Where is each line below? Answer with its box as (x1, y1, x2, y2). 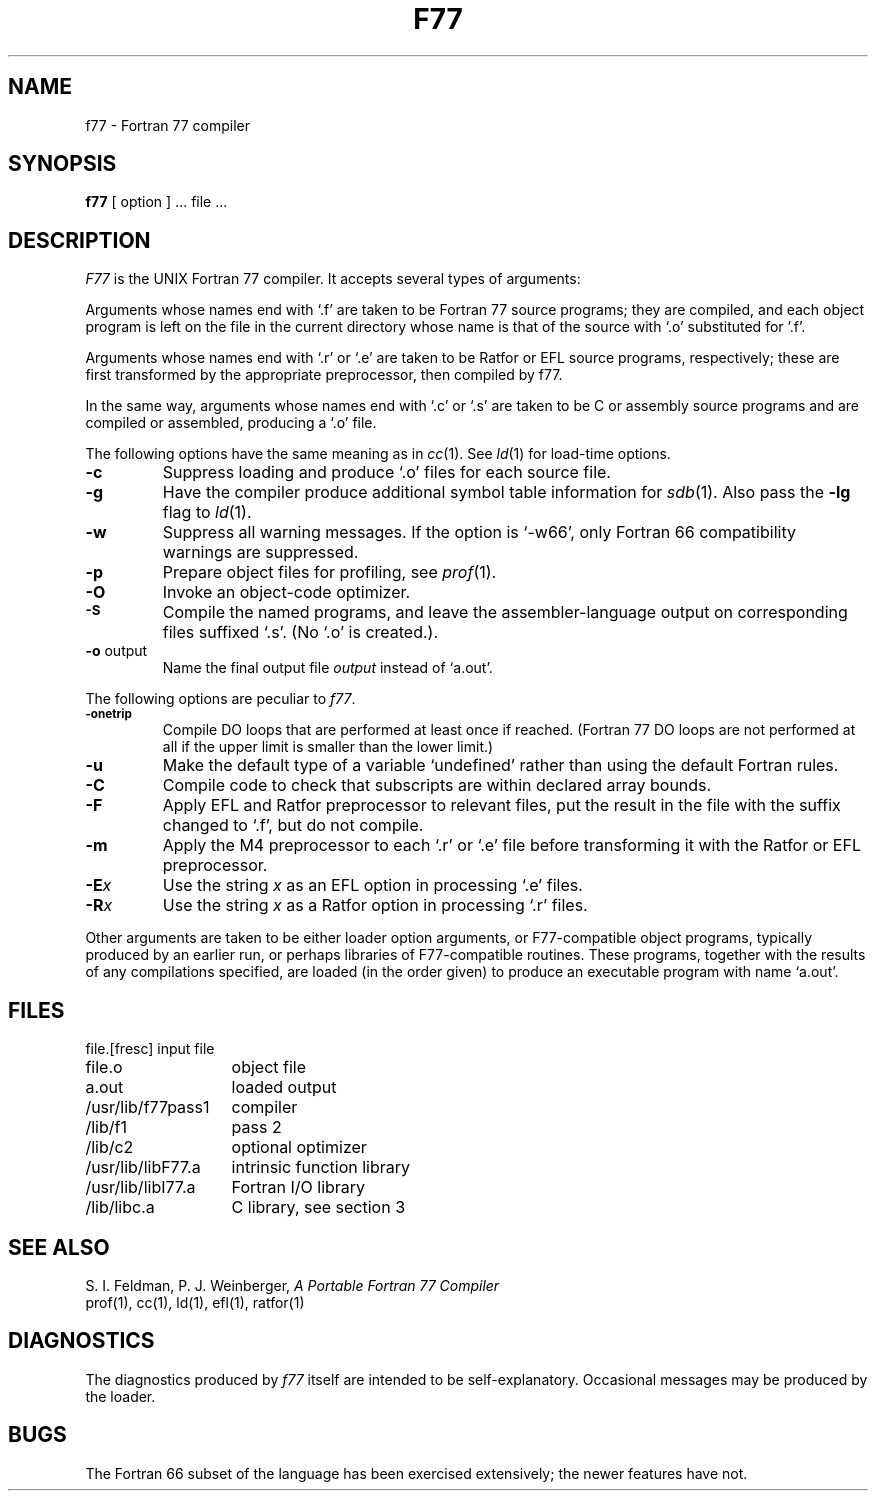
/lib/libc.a (85, 1197, 155, 1218)
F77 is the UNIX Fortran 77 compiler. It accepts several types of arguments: (85, 270, 581, 288)
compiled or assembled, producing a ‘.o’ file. (85, 414, 377, 432)
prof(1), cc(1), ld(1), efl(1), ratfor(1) (85, 1293, 305, 1311)
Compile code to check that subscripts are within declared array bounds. (162, 775, 712, 796)
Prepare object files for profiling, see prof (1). (162, 562, 497, 583)
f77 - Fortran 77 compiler (85, 116, 251, 134)
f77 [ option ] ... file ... (85, 193, 228, 211)
